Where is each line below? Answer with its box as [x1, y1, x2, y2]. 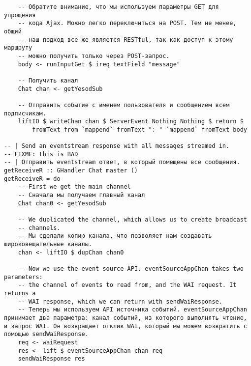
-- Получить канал [18, 77, 78, 84]
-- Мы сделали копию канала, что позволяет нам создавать [18, 232, 212, 240]
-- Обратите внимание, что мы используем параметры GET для [18, 3, 219, 10]
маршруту [4, 44, 32, 52]
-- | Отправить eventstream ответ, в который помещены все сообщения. [4, 159, 240, 166]
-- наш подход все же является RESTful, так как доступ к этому [18, 36, 233, 43]
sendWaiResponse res [18, 355, 85, 363]
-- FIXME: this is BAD [4, 150, 78, 158]
